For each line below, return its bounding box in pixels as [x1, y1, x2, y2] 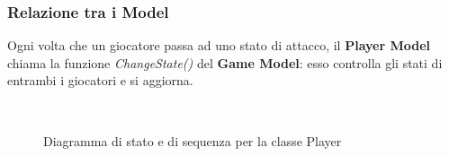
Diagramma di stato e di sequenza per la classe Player [43, 131, 342, 150]
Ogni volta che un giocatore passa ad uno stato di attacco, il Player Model [7, 36, 431, 55]
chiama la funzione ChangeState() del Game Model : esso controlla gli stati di [7, 53, 443, 72]
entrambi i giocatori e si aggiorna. [7, 71, 193, 90]
